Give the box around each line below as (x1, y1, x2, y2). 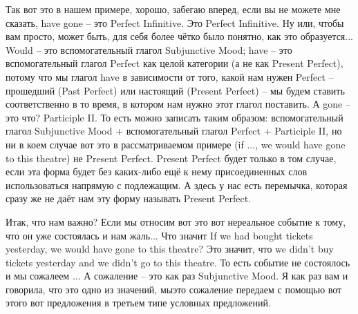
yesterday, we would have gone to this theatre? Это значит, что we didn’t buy (6, 242, 334, 256)
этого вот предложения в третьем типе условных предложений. (6, 295, 271, 310)
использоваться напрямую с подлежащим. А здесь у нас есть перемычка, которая (6, 177, 348, 192)
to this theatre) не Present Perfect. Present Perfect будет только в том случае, (6, 150, 337, 165)
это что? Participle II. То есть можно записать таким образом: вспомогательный (6, 110, 343, 124)
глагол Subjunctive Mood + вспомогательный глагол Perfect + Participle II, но (6, 124, 342, 138)
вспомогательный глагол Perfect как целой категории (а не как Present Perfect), (6, 56, 343, 70)
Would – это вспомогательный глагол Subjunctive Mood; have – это (6, 42, 292, 57)
